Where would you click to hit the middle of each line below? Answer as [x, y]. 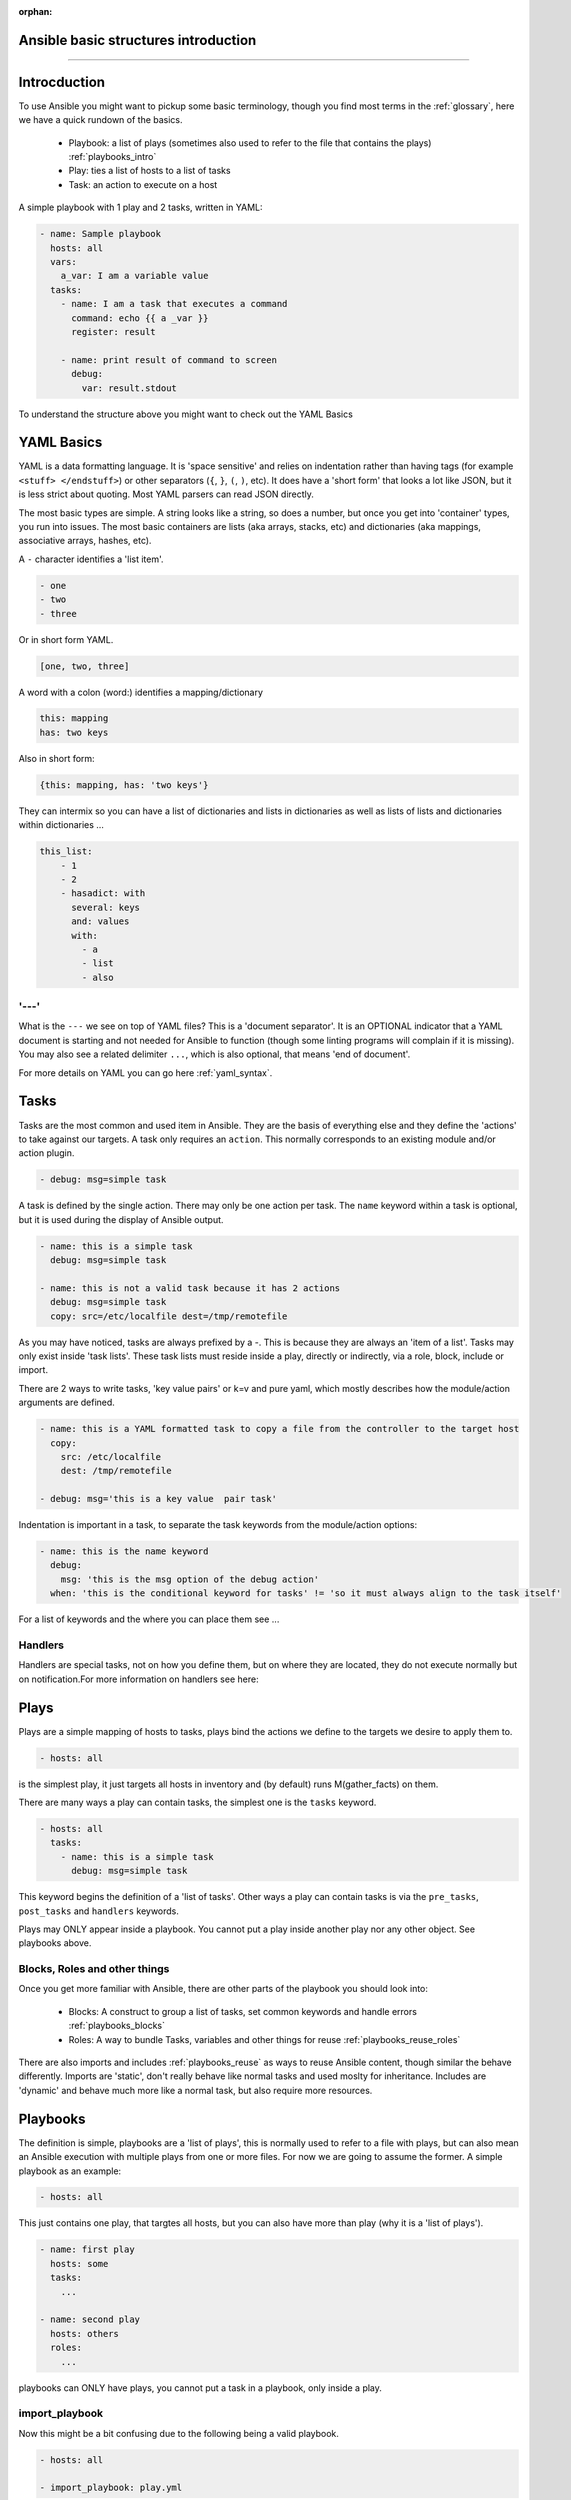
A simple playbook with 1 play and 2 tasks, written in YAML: [140, 207]
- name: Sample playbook [100, 234]
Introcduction [61, 81]
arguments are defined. [66, 1402]
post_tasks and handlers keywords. [99, 1911]
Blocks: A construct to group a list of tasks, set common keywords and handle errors [242, 2011]
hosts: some [79, 2263]
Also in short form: [56, 758]
